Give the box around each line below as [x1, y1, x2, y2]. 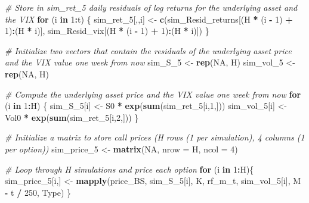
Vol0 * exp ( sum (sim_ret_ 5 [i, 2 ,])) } [5, 111, 139, 123]
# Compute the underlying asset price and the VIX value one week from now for [5, 88, 301, 100]
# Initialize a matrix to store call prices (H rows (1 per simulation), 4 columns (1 [5, 131, 305, 143]
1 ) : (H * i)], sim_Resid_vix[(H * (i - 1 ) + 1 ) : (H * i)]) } [5, 24, 209, 37]
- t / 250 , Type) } [5, 186, 72, 198]
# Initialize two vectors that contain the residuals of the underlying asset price [5, 44, 292, 57]
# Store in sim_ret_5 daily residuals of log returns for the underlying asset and [5, 1, 298, 13]
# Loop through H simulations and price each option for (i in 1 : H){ [5, 163, 254, 175]
